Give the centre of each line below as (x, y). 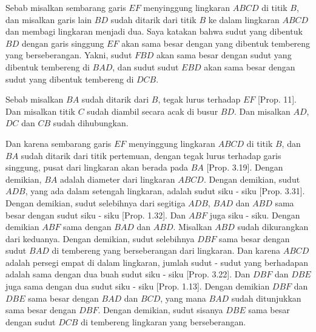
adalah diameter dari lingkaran (117, 179)
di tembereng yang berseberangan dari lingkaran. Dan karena (166, 250)
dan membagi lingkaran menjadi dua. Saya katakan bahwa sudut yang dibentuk (154, 31)
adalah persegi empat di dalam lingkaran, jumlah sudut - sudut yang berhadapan (157, 262)
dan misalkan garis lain (49, 19)
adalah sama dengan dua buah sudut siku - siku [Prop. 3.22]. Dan (128, 274)
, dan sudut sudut (146, 66)
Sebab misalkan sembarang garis (66, 7)
